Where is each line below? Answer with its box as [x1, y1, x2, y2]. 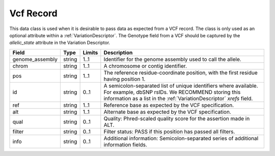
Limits [82, 49, 98, 56]
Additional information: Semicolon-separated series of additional [103, 135, 259, 142]
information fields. [103, 141, 148, 148]
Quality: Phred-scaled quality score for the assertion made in [103, 115, 250, 122]
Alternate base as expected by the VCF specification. [103, 108, 232, 115]
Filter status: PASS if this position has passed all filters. [103, 128, 235, 135]
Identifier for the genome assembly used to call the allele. [103, 56, 241, 63]
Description [103, 49, 133, 56]
